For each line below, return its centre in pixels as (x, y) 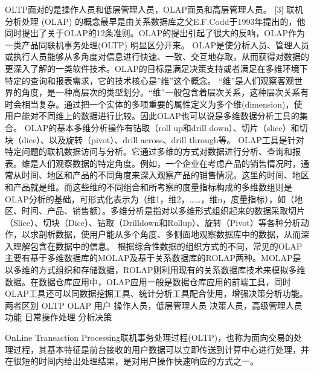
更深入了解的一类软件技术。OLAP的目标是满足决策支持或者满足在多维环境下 (156, 68)
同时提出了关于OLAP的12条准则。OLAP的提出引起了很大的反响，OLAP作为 (155, 33)
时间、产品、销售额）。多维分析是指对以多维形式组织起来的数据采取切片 (163, 211)
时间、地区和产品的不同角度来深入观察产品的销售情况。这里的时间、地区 (165, 175)
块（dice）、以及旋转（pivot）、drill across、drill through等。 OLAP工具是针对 (155, 139)
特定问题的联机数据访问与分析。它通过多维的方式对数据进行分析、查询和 (149, 151)
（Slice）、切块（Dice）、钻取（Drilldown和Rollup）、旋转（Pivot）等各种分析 (153, 222)
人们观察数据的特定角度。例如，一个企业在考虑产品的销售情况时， (169, 163)
